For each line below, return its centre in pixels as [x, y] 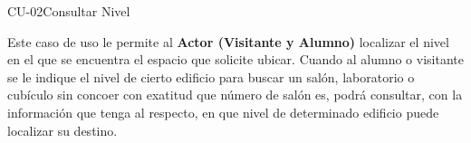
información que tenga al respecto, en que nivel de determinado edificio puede [223, 112]
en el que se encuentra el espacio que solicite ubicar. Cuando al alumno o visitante [235, 59]
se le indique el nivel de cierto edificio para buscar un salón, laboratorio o [211, 76]
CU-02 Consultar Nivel [69, 11]
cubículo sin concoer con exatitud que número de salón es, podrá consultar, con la [235, 95]
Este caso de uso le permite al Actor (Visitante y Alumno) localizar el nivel [228, 41]
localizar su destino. [62, 130]
